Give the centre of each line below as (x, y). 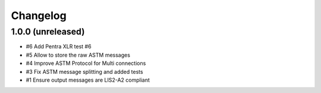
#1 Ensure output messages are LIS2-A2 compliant (88, 80)
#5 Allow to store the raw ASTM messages (78, 55)
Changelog (39, 15)
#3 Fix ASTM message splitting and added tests (84, 72)
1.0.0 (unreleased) (48, 32)
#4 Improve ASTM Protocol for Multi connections (86, 63)
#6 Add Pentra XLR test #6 (59, 46)
